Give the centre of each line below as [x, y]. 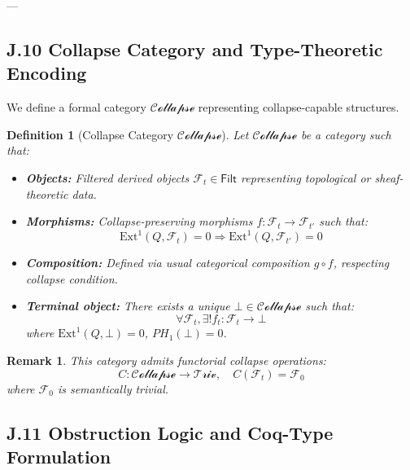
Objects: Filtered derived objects [107, 177]
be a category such [346, 134]
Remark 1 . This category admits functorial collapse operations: [166, 360]
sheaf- [389, 177]
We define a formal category [76, 107]
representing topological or [306, 177]
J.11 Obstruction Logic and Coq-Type [170, 432]
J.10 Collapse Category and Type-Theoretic [195, 48]
